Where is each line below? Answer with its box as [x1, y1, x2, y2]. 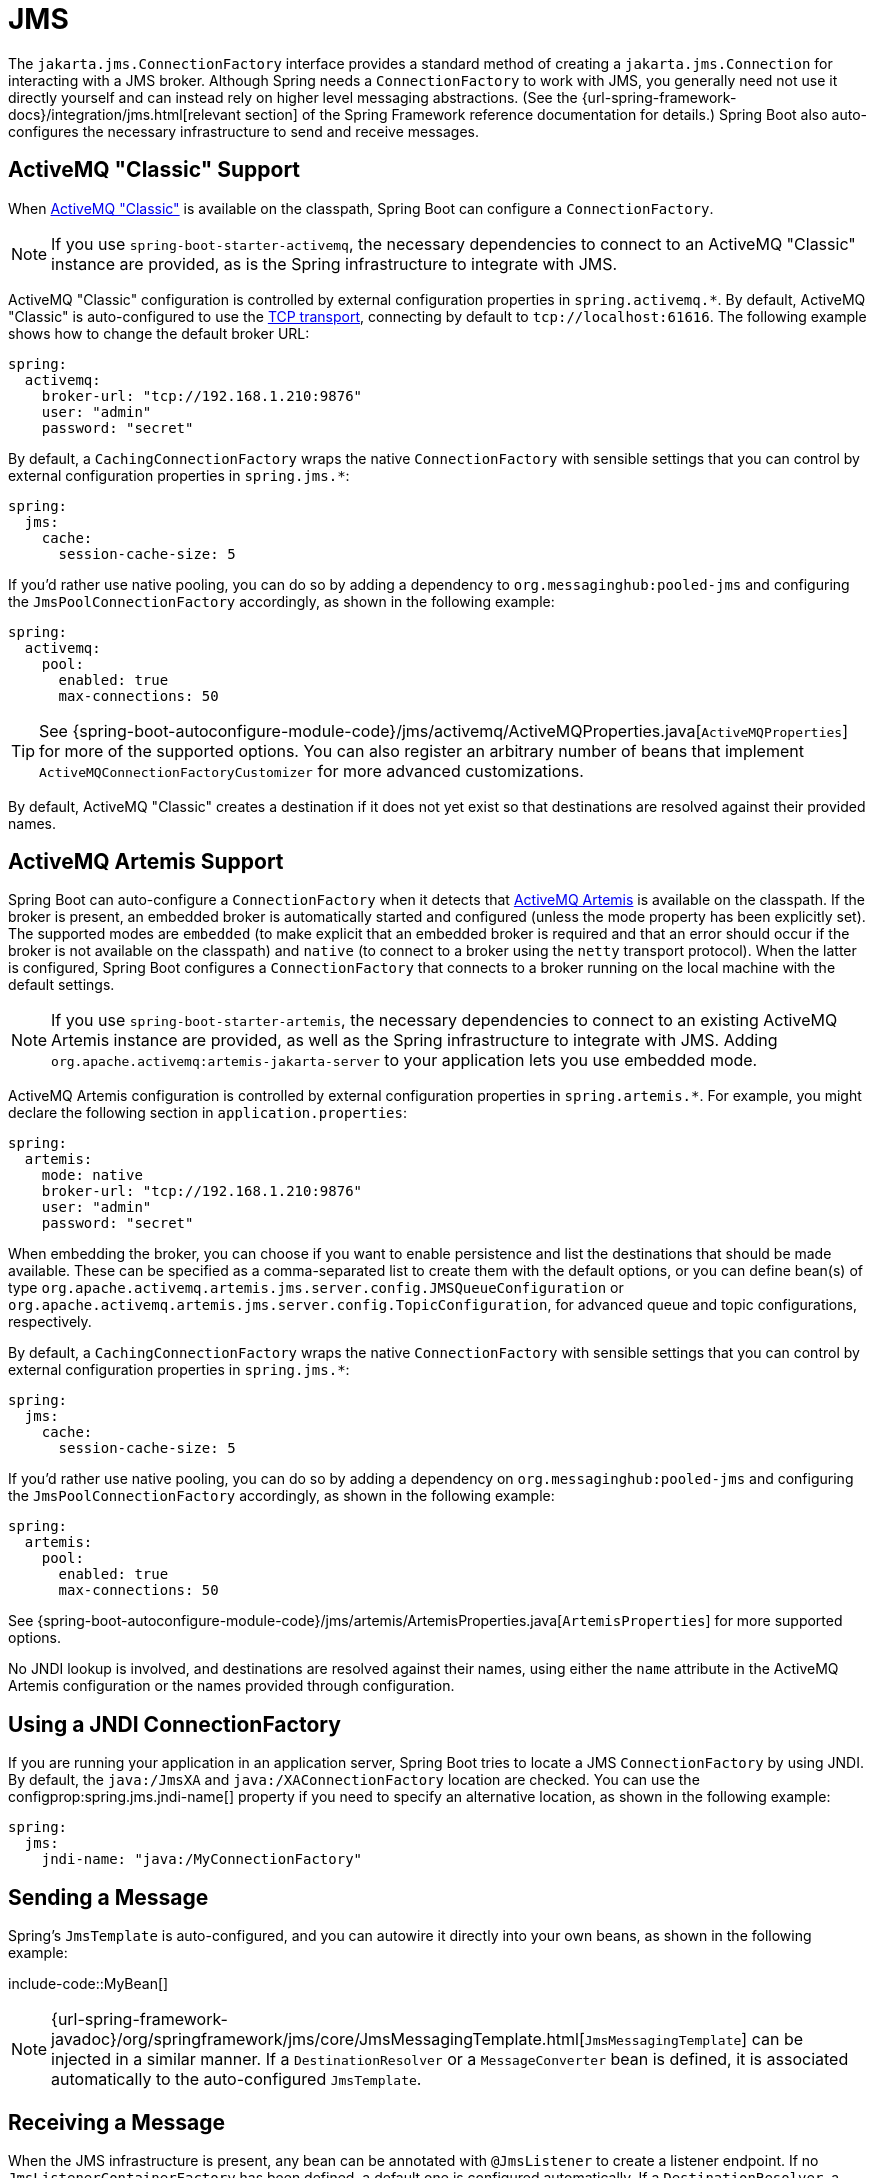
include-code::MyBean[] [8, 1975, 169, 1993]
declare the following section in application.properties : [8, 1104, 408, 1122]
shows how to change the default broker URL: [8, 324, 310, 342]
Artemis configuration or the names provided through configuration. [8, 1677, 455, 1695]
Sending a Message [8, 1884, 209, 1910]
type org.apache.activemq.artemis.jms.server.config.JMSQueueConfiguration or [8, 1279, 624, 1297]
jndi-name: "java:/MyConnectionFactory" [41, 1851, 363, 1868]
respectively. [8, 1313, 92, 1331]
